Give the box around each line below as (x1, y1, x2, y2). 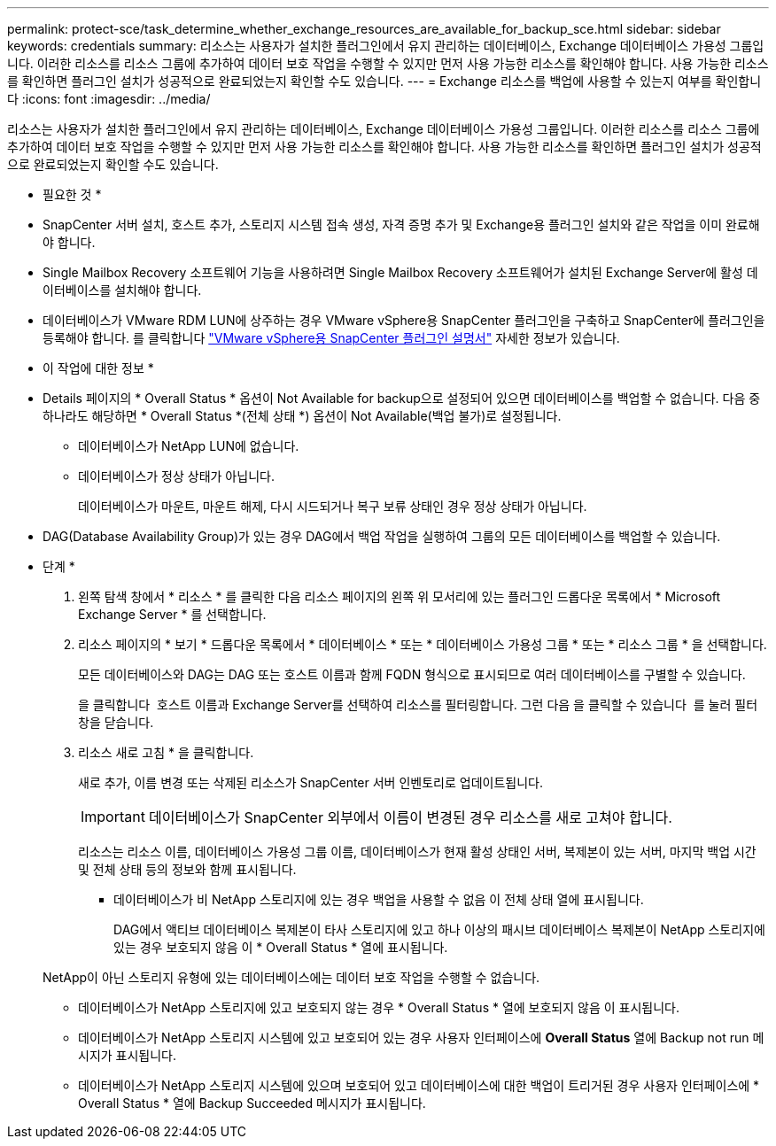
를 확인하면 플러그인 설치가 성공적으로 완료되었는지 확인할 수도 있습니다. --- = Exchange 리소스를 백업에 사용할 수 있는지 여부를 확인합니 (7, 74, 762, 89)
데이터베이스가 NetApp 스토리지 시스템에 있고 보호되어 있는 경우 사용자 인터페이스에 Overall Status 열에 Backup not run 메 (78, 1030, 764, 1045)
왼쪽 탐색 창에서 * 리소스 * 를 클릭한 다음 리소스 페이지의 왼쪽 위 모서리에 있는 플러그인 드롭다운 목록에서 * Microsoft (78, 589, 721, 604)
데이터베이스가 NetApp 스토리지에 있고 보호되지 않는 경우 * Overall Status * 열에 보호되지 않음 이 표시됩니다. (78, 1000, 680, 1015)
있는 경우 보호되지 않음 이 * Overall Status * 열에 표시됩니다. (113, 940, 448, 955)
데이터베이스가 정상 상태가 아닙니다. (78, 468, 275, 484)
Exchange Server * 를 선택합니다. (78, 607, 267, 622)
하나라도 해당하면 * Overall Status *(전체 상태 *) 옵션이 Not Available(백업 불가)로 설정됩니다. (43, 408, 562, 423)
